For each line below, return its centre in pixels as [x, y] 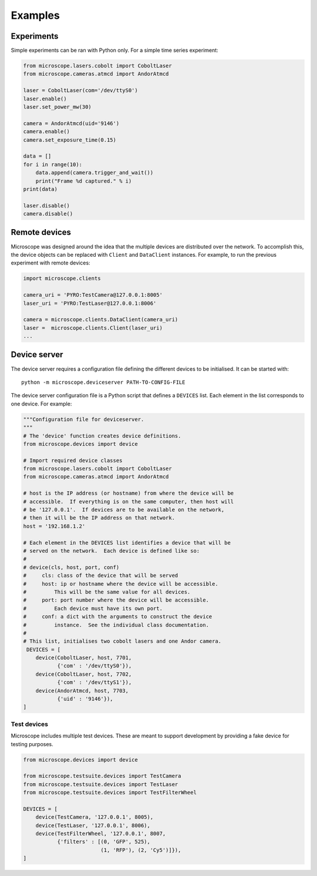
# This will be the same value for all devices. [107, 592]
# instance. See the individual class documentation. [116, 625]
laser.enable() [45, 99]
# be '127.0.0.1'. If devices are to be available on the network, [124, 510]
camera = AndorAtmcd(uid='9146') [71, 123]
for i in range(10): [53, 164]
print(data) [41, 189]
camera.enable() [47, 132]
